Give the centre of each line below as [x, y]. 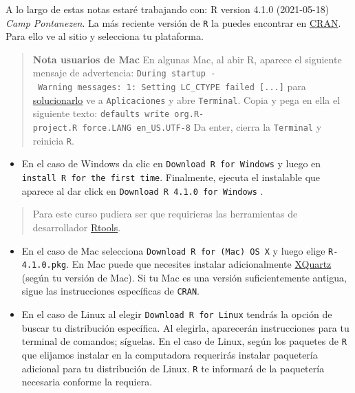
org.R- [189, 115]
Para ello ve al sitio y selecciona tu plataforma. [105, 36]
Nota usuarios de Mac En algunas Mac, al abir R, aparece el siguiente [187, 59]
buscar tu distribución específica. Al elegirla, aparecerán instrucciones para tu [185, 327]
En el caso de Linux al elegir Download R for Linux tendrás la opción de [177, 314]
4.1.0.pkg [44, 265]
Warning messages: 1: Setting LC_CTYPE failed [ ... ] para [172, 86]
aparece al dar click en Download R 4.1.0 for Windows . [142, 190]
